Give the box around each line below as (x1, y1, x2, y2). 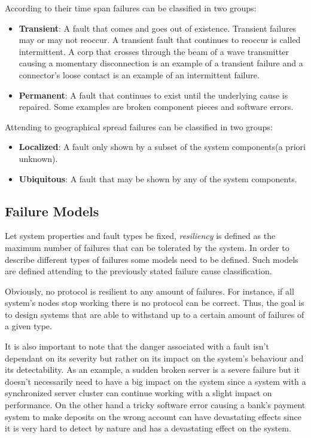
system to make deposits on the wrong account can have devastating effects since (5, 410, 301, 422)
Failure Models (5, 201, 99, 220)
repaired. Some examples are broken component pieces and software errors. (19, 100, 294, 113)
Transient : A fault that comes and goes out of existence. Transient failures (19, 22, 297, 34)
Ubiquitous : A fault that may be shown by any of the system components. (19, 172, 297, 185)
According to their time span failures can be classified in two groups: (5, 2, 257, 14)
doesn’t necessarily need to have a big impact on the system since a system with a (5, 375, 306, 387)
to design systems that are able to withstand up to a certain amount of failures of (5, 308, 304, 320)
